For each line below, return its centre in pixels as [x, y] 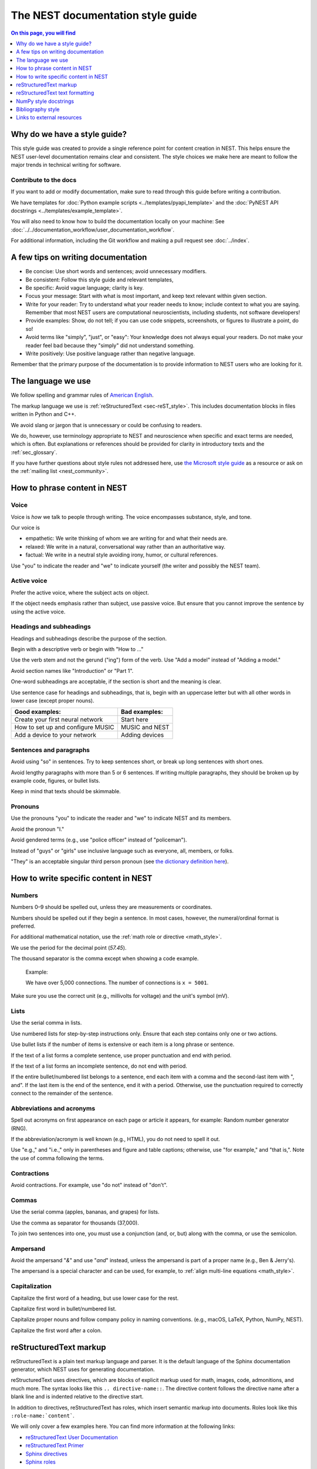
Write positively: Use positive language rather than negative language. [110, 354]
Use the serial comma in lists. [46, 1023]
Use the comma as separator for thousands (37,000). [75, 1223]
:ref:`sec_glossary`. [34, 452]
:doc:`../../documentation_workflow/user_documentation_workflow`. [93, 230]
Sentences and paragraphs [50, 750]
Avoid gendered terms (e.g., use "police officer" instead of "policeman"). [99, 840]
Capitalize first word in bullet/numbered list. [64, 1309]
